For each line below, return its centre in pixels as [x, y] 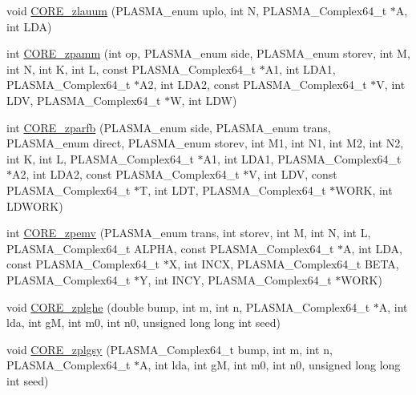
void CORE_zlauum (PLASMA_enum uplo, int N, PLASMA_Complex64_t [197, 10]
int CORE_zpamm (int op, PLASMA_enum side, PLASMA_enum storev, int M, [208, 53]
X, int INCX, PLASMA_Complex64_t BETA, [284, 264]
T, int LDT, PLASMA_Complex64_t [233, 189]
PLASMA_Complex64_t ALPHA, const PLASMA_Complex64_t [170, 248]
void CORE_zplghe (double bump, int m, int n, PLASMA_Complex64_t [188, 306]
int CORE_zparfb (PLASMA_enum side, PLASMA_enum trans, [169, 127]
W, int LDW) [204, 100]
